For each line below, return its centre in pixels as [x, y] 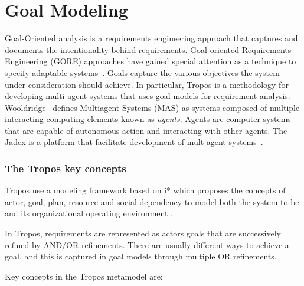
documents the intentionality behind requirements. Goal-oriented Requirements [148, 49]
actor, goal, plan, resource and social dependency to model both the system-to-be [152, 201]
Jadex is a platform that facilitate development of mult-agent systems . [134, 142]
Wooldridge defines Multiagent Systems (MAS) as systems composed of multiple [152, 107]
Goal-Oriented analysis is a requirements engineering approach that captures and [151, 38]
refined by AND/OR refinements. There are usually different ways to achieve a [147, 244]
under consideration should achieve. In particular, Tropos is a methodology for [147, 84]
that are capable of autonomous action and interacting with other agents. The [146, 130]
